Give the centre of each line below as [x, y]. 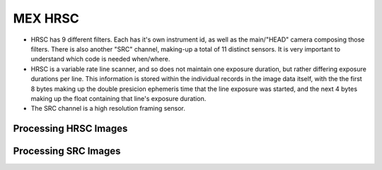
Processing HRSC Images [70, 129]
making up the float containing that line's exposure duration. [118, 98]
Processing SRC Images [67, 151]
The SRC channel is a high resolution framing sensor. [108, 109]
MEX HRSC [46, 18]
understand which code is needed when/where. [100, 59]
